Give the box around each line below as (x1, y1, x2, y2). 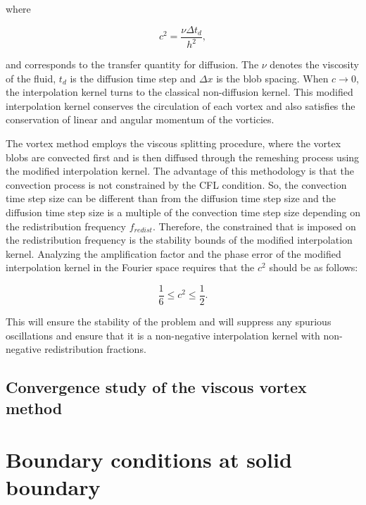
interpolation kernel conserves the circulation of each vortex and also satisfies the (6, 98, 355, 113)
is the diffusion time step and (70, 70, 196, 85)
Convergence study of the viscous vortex (6, 376, 307, 398)
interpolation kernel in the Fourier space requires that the (6, 260, 255, 275)
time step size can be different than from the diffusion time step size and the (6, 191, 336, 206)
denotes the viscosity (270, 57, 359, 71)
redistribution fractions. (44, 342, 146, 356)
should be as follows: (269, 260, 358, 275)
